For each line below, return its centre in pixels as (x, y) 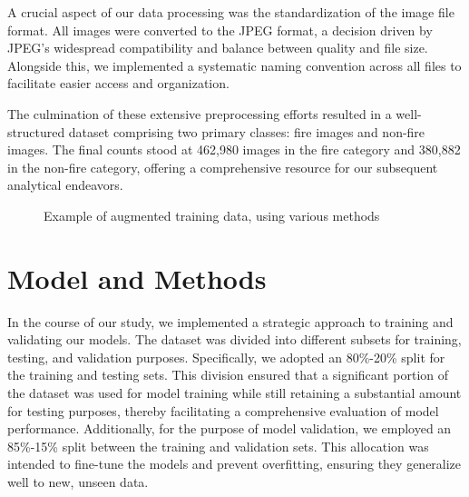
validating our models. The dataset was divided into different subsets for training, (234, 339)
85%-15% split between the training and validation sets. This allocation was (218, 446)
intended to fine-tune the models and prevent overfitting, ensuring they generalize (234, 464)
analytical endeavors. (65, 185)
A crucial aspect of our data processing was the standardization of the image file (231, 12)
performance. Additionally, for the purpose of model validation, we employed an (230, 428)
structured (36, 131)
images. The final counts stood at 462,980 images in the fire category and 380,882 (234, 149)
